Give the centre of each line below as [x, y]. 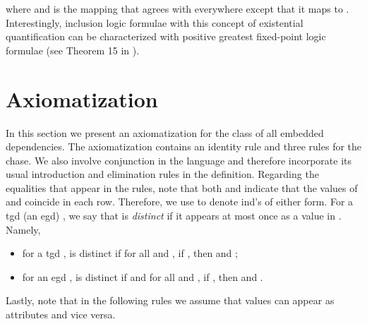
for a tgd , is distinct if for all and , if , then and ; [130, 253]
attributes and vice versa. [61, 314]
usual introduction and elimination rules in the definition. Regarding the [162, 174]
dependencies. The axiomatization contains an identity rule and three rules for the [184, 146]
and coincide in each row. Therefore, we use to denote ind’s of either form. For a [180, 202]
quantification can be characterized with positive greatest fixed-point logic [166, 36]
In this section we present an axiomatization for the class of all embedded [165, 132]
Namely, [23, 229]
